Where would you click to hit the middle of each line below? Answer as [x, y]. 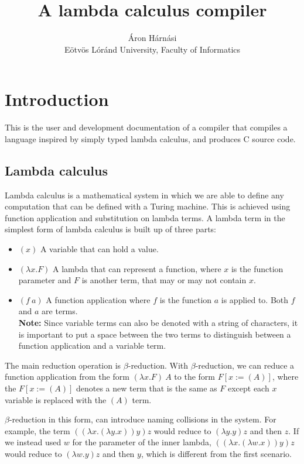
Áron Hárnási [152, 38]
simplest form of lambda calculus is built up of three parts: [111, 229]
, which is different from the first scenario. [216, 453]
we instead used [33, 442]
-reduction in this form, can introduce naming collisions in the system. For [143, 419]
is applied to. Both [255, 299]
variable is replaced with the [56, 399]
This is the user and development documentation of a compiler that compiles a [146, 127]
